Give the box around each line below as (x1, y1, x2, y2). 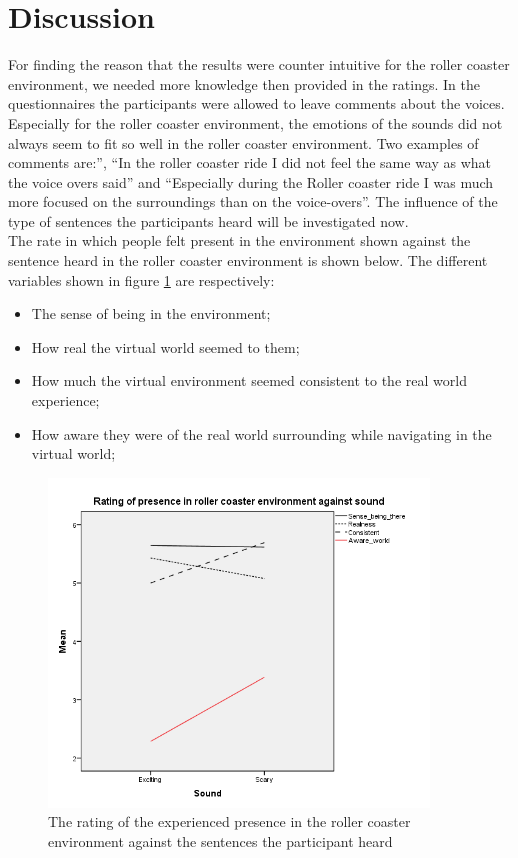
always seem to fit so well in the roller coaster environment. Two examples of (8, 132, 479, 153)
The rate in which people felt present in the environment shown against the (8, 230, 471, 251)
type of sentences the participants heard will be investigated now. (8, 210, 409, 231)
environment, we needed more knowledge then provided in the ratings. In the (8, 73, 480, 94)
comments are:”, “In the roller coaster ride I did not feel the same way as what (8, 152, 492, 173)
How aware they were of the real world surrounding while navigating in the (31, 423, 492, 444)
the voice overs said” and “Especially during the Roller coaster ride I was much (8, 171, 494, 192)
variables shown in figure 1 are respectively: (8, 269, 275, 290)
